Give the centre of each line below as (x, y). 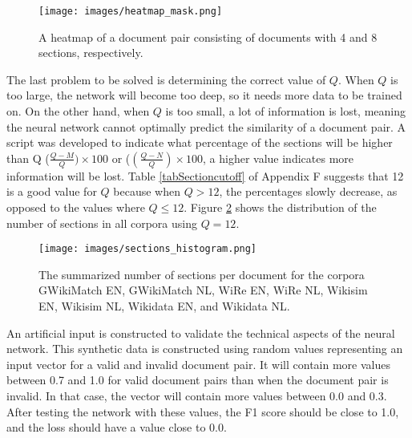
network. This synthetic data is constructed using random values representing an (205, 349)
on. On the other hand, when (78, 111)
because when (147, 191)
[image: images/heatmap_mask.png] (131, 11)
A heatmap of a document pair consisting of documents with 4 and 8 (208, 36)
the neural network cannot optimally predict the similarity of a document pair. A (206, 126)
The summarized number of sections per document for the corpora (202, 274)
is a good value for (52, 191)
